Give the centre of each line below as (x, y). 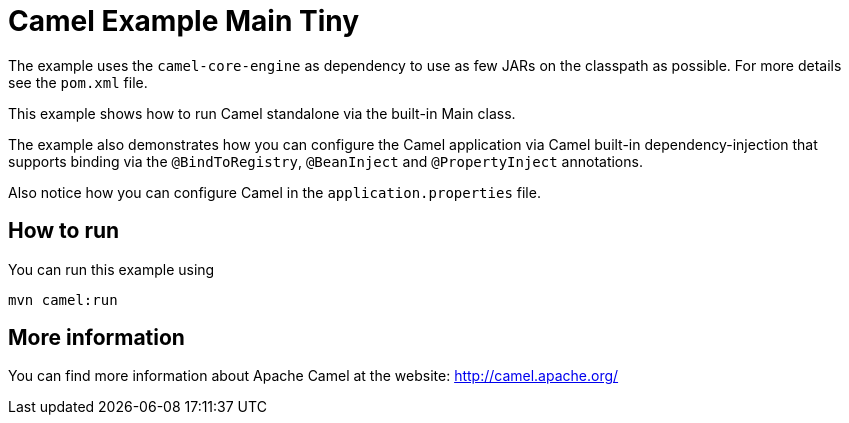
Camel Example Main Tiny (184, 21)
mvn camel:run (63, 299)
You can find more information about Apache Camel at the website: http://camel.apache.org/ (313, 376)
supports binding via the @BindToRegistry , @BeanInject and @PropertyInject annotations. (325, 161)
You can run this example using (111, 269)
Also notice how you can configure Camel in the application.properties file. (274, 192)
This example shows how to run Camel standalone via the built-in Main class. (262, 113)
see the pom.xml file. (78, 82)
